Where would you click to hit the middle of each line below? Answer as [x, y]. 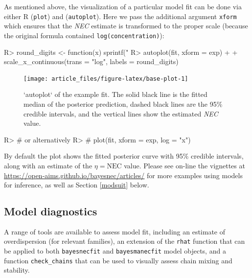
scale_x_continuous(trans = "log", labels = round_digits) [91, 61]
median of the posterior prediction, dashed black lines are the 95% [123, 104]
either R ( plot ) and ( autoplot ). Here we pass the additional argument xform [120, 16]
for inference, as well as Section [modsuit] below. [77, 185]
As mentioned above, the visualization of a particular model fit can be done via [123, 6]
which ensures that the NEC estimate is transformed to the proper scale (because [126, 26]
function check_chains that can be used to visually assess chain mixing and [118, 260]
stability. [17, 270]
